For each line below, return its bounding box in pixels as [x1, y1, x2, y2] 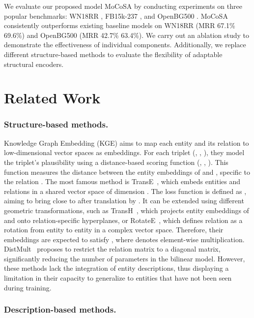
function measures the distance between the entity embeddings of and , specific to [4, 166, 250, 177]
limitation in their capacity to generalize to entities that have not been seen [4, 273, 232, 283]
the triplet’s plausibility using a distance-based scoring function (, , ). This [4, 157, 228, 167]
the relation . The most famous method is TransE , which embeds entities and [4, 176, 240, 187]
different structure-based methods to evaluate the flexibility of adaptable [4, 49, 223, 59]
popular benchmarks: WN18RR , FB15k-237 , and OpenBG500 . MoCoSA [4, 10, 228, 21]
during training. [4, 282, 52, 292]
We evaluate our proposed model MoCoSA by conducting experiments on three [4, 1, 242, 11]
